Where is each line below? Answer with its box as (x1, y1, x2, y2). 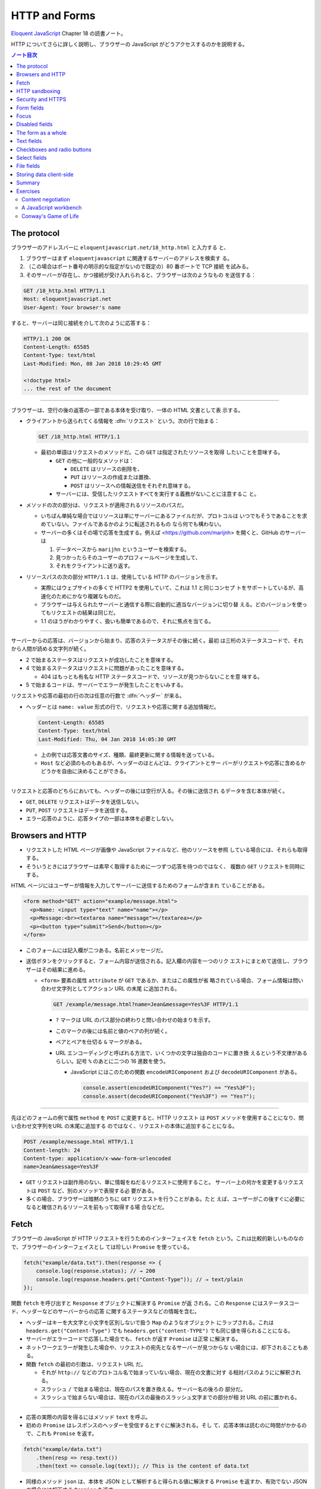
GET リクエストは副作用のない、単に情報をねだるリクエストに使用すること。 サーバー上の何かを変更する (26, 1179, 284, 1186)
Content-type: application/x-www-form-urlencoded (23, 1155, 171, 1161)
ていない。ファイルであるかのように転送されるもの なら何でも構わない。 (45, 521, 225, 528)
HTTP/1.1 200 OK (23, 335, 71, 342)
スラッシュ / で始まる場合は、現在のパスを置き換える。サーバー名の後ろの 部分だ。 (40, 1385, 246, 1393)
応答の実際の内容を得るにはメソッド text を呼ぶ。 (26, 1413, 151, 1421)
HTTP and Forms (11, 9, 96, 22)
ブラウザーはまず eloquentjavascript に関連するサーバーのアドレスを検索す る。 (26, 255, 233, 262)
